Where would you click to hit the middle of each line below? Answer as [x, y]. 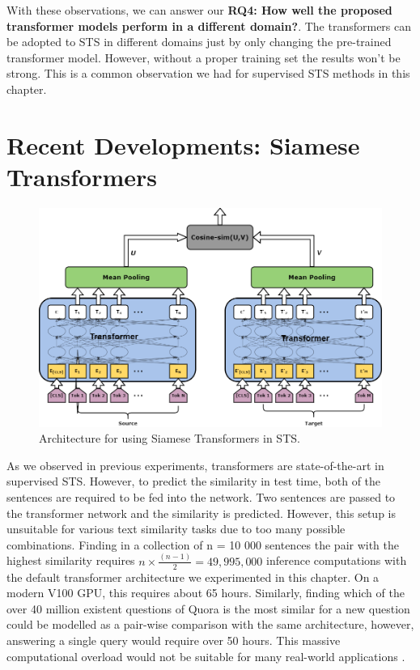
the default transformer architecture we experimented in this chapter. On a [193, 577]
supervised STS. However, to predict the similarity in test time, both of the [194, 481]
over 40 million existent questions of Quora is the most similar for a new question [208, 608]
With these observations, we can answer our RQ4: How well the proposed [199, 10]
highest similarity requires [71, 560]
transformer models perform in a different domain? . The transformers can [209, 25]
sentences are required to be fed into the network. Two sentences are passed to [201, 497]
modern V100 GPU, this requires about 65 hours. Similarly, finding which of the [206, 593]
